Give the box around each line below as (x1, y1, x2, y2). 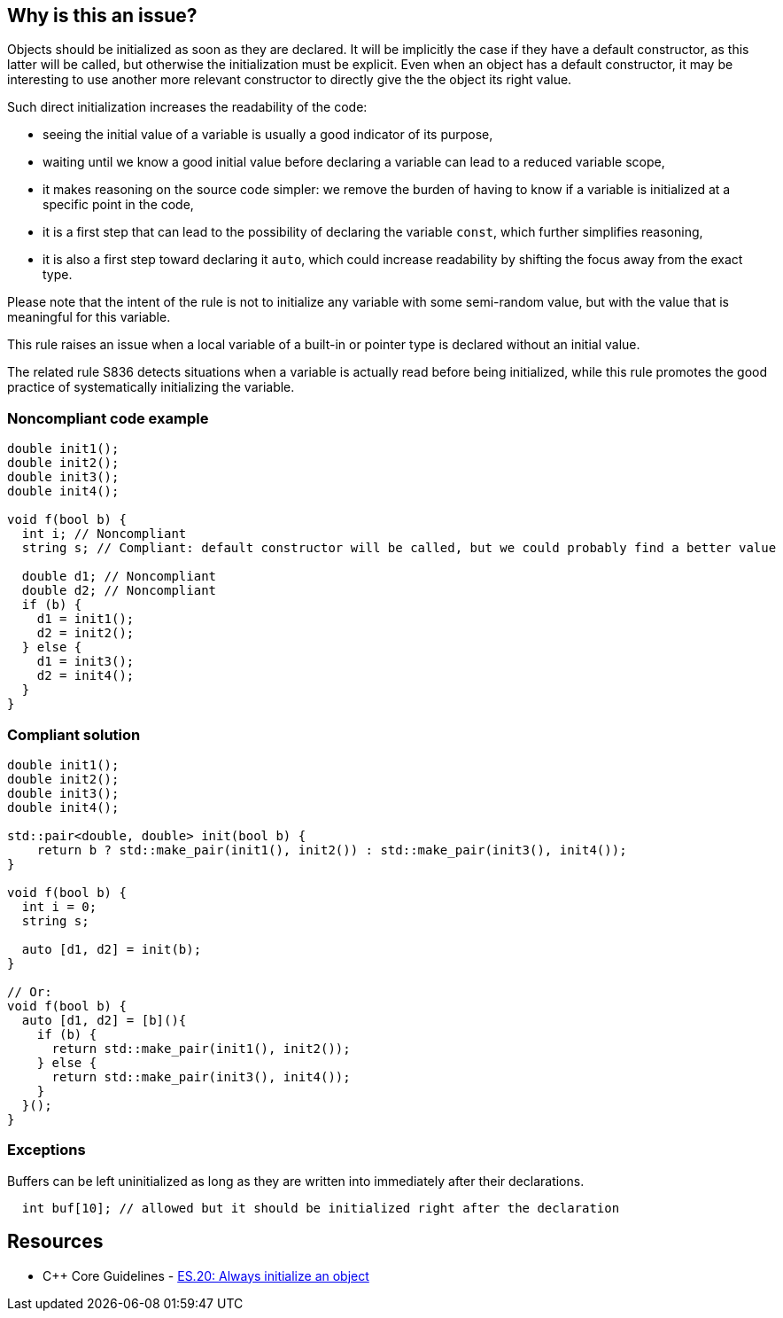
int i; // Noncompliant (21, 526, 187, 542)
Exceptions (7, 1141, 86, 1159)
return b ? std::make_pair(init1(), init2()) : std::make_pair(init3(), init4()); (36, 842, 627, 857)
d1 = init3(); (36, 654, 135, 669)
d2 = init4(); (36, 668, 135, 683)
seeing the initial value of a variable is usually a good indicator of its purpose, (43, 127, 493, 143)
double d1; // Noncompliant (21, 569, 217, 584)
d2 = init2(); (36, 626, 135, 641)
